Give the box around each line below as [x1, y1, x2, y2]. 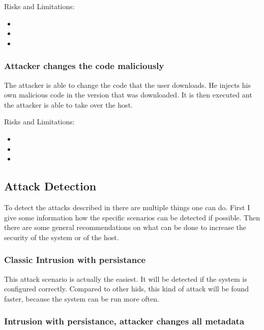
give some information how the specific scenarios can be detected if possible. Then [4, 212, 260, 222]
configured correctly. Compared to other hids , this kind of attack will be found [4, 283, 249, 294]
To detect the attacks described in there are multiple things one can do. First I [4, 202, 250, 212]
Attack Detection [4, 178, 97, 194]
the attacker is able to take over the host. [4, 99, 133, 110]
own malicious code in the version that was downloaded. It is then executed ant [4, 89, 252, 100]
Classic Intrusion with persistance [4, 253, 146, 266]
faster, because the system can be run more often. [4, 293, 159, 304]
